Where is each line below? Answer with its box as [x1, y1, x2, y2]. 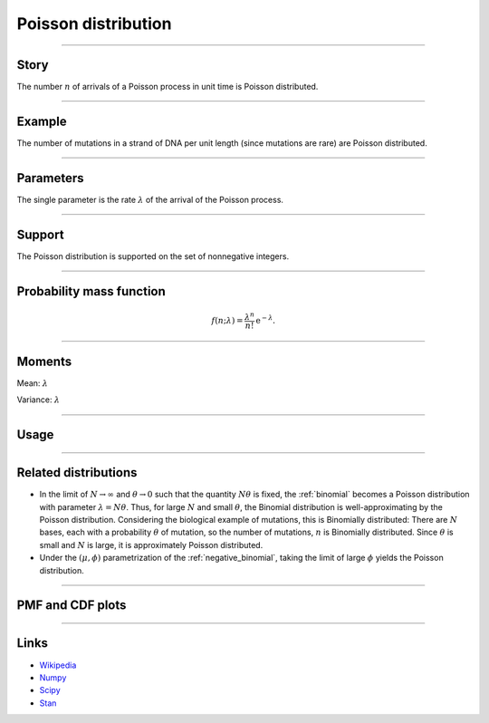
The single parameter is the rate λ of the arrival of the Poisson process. [16, 194, 284, 205]
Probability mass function [16, 284, 167, 299]
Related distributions [16, 465, 138, 480]
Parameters [16, 170, 84, 186]
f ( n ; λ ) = [211, 315, 244, 325]
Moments [16, 353, 72, 369]
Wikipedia [39, 660, 77, 670]
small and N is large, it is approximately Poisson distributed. [39, 539, 264, 550]
